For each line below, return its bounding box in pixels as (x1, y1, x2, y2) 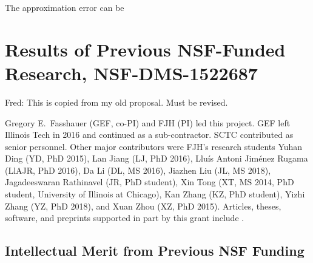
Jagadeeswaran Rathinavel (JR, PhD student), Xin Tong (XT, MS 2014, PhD (5, 176, 294, 188)
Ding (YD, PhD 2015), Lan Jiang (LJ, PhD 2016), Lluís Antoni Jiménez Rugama (5, 152, 308, 165)
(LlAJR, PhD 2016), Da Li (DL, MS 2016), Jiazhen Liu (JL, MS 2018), (5, 163, 271, 176)
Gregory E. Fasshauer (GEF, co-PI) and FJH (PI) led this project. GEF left (5, 116, 291, 129)
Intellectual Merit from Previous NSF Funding (5, 241, 305, 260)
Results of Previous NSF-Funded (5, 36, 286, 61)
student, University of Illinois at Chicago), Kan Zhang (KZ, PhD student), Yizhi (5, 188, 305, 200)
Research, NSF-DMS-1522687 (5, 60, 258, 85)
